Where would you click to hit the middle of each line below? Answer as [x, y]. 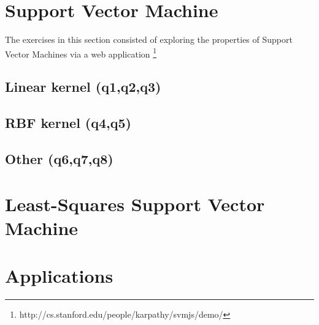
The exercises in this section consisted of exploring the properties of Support [149, 39]
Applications [59, 276]
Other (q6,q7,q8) [59, 158]
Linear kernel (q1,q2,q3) [83, 87]
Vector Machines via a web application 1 [81, 53]
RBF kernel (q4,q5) [68, 123]
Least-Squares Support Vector [135, 204]
